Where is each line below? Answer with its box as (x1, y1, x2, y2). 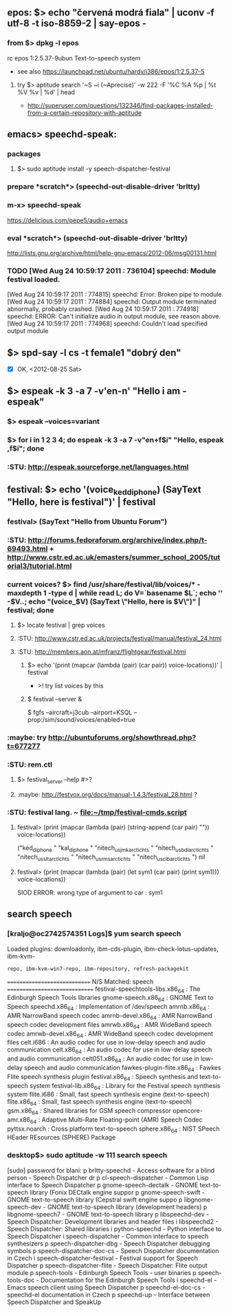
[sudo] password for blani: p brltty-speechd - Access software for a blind (7, 1166, 215, 1174)
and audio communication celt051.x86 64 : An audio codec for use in (7, 1054, 199, 1064)
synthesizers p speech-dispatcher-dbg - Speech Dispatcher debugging (7, 1239, 210, 1248)
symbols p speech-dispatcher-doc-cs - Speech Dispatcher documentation (7, 1246, 219, 1255)
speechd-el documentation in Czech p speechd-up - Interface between (7, 1290, 210, 1299)
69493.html (7, 544, 48, 553)
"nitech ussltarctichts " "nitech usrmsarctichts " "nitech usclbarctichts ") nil (16, 853, 206, 862)
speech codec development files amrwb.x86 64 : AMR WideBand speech (7, 1020, 212, 1030)
